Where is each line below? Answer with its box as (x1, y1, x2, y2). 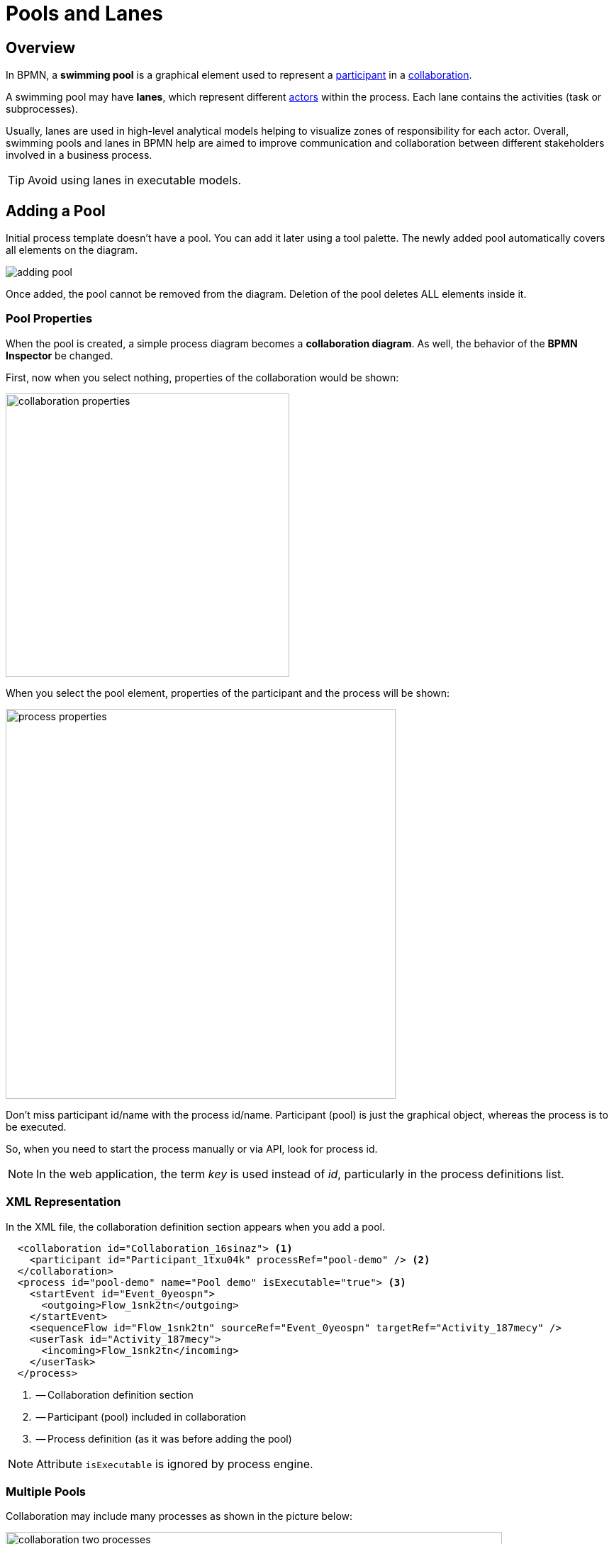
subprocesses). (6, 103, 78, 116)
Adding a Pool (6, 201, 106, 220)
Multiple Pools (6, 1484, 86, 1499)
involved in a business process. (6, 149, 152, 162)
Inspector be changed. (6, 349, 113, 362)
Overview (6, 38, 76, 57)
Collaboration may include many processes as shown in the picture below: (6, 1510, 353, 1523)
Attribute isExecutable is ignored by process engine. (36, 1456, 313, 1471)
